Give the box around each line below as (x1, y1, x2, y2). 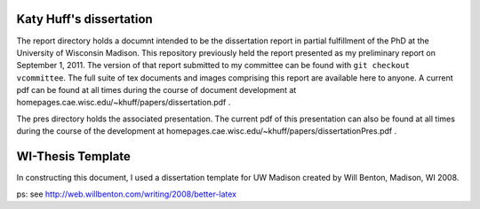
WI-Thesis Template (16, 149, 131, 164)
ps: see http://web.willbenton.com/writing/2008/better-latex (16, 189, 237, 199)
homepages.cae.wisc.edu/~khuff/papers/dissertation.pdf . (16, 97, 231, 108)
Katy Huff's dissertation (16, 12, 153, 27)
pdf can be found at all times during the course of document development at (16, 85, 297, 96)
